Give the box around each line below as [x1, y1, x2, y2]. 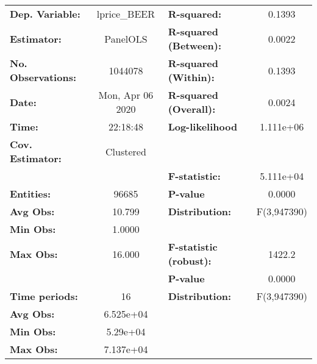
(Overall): [168, 102, 216, 116]
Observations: [10, 70, 77, 84]
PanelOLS [104, 31, 148, 46]
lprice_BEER [96, 7, 155, 21]
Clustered [105, 144, 146, 159]
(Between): [168, 38, 222, 52]
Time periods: [10, 289, 78, 303]
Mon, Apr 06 [98, 88, 154, 102]
